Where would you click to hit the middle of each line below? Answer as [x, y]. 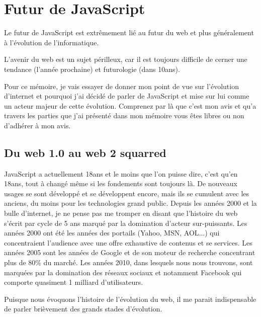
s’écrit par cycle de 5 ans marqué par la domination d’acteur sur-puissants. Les [126, 223]
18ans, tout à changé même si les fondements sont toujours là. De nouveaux [121, 183]
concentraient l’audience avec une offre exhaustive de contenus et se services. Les [128, 242]
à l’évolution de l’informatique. [52, 42]
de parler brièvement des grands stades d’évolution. [83, 309]
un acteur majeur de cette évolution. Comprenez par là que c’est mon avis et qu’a [130, 105]
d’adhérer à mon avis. [37, 125]
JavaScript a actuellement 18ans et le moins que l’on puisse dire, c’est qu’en [121, 173]
